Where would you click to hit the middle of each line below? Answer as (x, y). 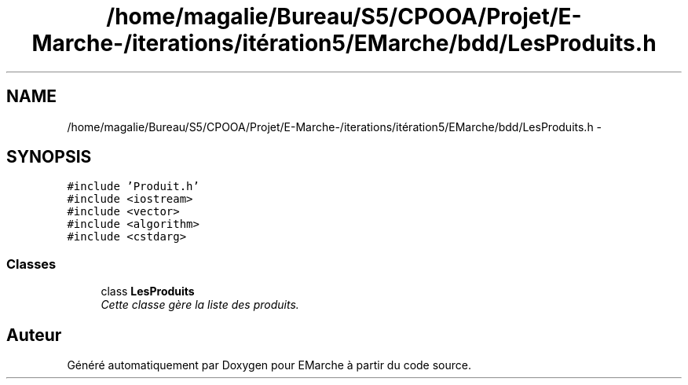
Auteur (34, 335)
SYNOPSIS (49, 157)
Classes (31, 264)
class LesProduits (148, 291)
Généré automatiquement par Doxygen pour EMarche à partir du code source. (269, 365)
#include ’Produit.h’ (133, 187)
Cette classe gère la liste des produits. (200, 305)
